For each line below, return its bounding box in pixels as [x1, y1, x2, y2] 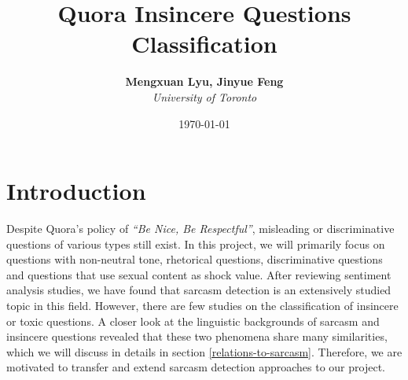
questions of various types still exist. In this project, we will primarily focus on [6, 235, 385, 252]
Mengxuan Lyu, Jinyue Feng [125, 73, 284, 90]
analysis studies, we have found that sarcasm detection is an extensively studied [6, 282, 391, 298]
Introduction [6, 175, 146, 207]
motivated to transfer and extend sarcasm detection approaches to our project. [6, 359, 385, 375]
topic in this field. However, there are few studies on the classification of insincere [6, 297, 399, 313]
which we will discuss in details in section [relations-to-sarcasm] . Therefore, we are [6, 343, 402, 360]
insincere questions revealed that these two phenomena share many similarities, [6, 328, 388, 345]
